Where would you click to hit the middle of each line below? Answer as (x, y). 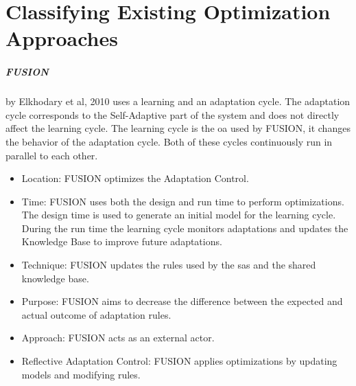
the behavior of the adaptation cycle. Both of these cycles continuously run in (169, 141)
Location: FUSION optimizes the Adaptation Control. (135, 178)
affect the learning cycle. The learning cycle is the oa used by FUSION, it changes (178, 128)
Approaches (62, 38)
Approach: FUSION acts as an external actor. (118, 338)
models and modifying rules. (81, 374)
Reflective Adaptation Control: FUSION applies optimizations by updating (179, 361)
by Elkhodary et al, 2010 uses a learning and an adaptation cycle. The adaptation (178, 101)
